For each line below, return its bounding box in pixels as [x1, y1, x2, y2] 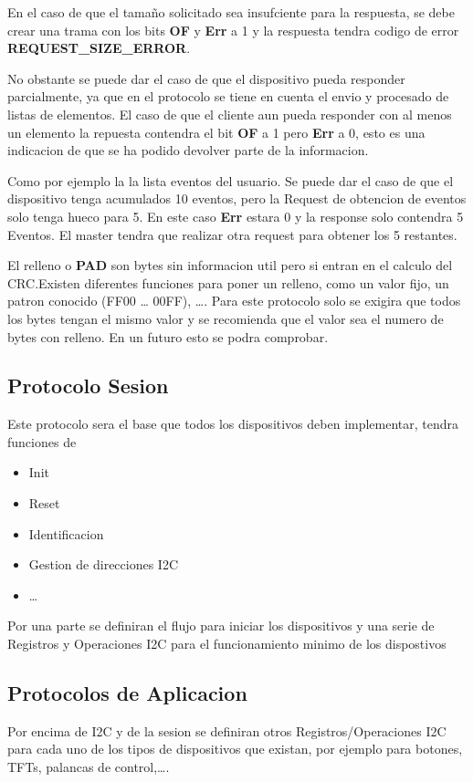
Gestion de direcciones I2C [28, 555, 179, 574]
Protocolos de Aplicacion [7, 679, 247, 707]
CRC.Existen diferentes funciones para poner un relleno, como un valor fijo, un [7, 273, 449, 292]
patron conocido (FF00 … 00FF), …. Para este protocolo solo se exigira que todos [7, 291, 461, 310]
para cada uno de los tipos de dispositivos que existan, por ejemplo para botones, [7, 739, 463, 758]
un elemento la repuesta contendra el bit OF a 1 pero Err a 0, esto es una [7, 122, 426, 141]
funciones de [7, 432, 77, 451]
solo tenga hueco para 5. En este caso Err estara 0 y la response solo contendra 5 [7, 206, 464, 225]
